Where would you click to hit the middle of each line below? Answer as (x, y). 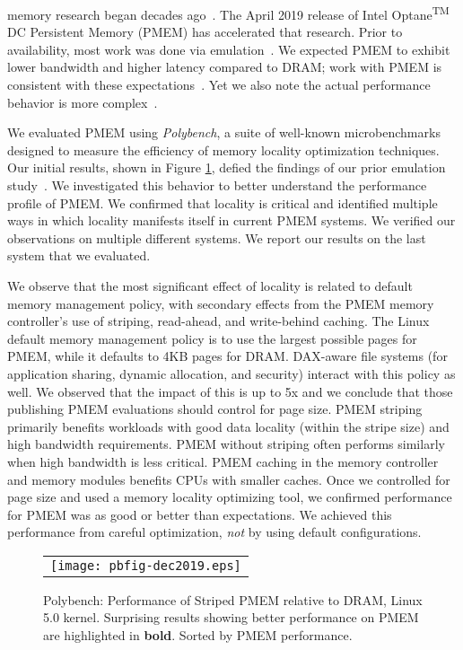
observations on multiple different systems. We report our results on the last (217, 237)
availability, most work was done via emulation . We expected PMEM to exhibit (229, 49)
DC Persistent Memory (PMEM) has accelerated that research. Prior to (205, 32)
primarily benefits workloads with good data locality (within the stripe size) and (228, 426)
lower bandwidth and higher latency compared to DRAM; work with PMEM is (225, 67)
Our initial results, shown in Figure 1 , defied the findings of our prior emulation (227, 167)
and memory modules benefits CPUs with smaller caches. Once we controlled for (229, 479)
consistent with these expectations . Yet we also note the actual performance (219, 85)
